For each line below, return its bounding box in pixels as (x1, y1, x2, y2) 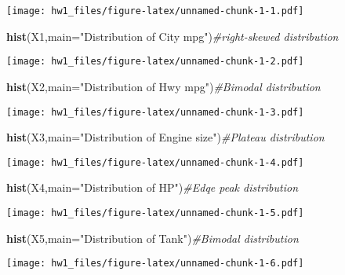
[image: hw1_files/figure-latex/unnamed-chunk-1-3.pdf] (6, 106, 304, 118)
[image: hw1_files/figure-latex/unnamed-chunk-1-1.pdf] (6, 5, 304, 16)
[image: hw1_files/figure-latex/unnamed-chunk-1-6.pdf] (6, 258, 304, 269)
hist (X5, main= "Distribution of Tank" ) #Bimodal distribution (6, 229, 299, 246)
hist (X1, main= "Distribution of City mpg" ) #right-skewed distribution (6, 27, 339, 44)
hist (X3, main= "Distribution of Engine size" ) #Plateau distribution (6, 129, 325, 145)
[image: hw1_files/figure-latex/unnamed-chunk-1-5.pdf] (6, 207, 304, 218)
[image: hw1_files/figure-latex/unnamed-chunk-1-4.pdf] (6, 156, 304, 168)
